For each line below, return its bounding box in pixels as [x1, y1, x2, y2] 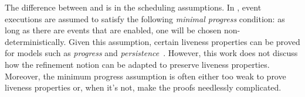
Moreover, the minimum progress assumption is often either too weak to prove [5, 70, 286, 82]
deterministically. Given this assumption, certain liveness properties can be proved [5, 35, 300, 47]
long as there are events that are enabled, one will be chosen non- [5, 24, 240, 36]
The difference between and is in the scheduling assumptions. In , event [5, 1, 262, 13]
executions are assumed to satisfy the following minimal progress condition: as [5, 12, 285, 25]
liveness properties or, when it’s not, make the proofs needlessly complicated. [5, 81, 282, 93]
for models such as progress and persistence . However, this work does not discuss [5, 47, 298, 59]
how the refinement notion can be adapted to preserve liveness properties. [5, 58, 270, 70]
